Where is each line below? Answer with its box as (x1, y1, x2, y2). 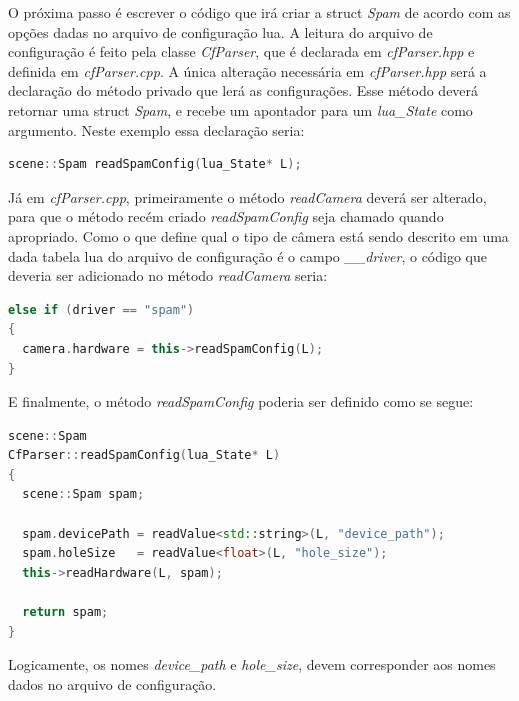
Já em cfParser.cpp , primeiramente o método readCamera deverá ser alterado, (8, 186, 487, 207)
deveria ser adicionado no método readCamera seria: (8, 265, 328, 286)
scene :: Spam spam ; (22, 487, 145, 502)
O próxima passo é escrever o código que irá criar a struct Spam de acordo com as (8, 2, 511, 22)
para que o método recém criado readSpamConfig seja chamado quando (8, 206, 444, 227)
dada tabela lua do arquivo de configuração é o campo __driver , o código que (8, 245, 487, 266)
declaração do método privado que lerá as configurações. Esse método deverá (8, 80, 479, 101)
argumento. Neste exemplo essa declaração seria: (8, 119, 305, 140)
